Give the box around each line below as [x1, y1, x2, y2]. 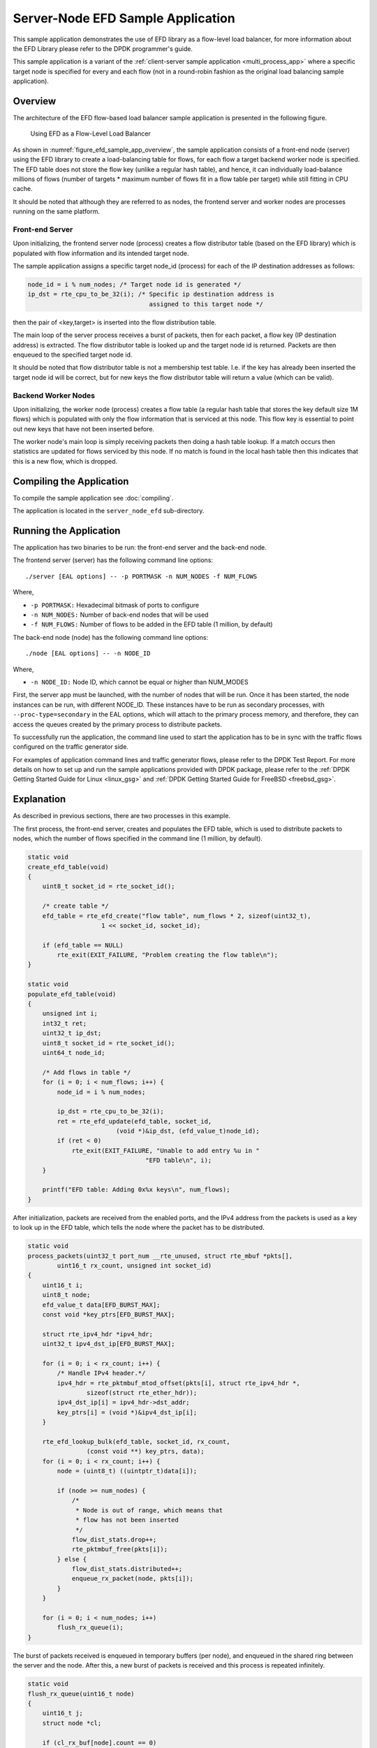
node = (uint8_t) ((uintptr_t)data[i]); [57, 1467, 198, 1475]
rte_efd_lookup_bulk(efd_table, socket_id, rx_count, [42, 1438, 230, 1445]
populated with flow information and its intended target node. [13, 249, 189, 257]
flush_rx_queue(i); [57, 1624, 124, 1632]
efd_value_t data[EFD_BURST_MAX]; [42, 1301, 161, 1309]
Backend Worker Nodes [13, 390, 96, 400]
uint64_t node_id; [42, 1049, 105, 1056]
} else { [57, 1555, 87, 1563]
